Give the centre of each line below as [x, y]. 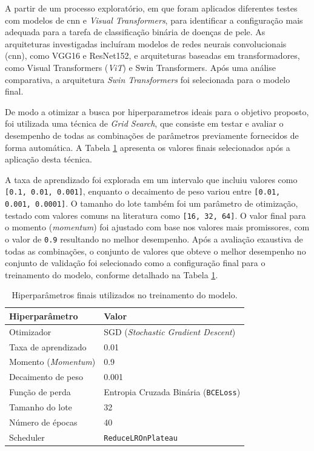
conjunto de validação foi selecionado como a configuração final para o [135, 263]
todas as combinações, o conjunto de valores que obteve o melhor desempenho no [155, 251]
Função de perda [40, 392]
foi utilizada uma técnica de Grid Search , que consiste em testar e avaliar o [144, 123]
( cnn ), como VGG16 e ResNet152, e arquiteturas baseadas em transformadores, [152, 55]
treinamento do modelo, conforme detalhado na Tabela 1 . [112, 274]
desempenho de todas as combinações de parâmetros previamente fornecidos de [152, 135]
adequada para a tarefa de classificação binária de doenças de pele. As [135, 32]
